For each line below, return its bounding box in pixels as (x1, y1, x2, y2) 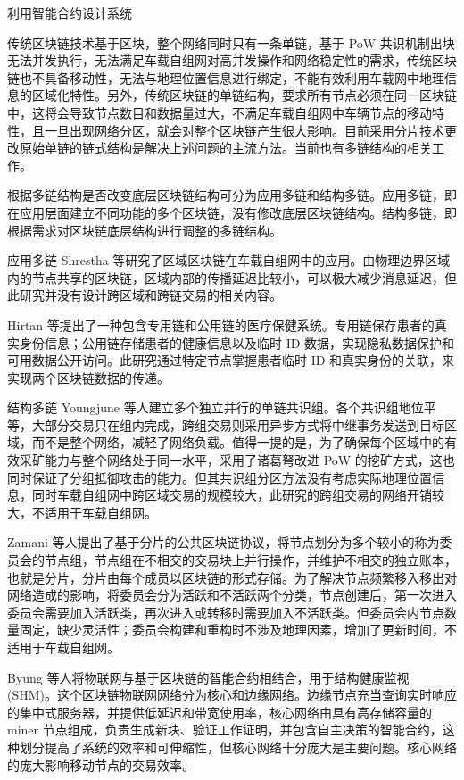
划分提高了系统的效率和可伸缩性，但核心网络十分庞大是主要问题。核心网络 (19, 737, 457, 756)
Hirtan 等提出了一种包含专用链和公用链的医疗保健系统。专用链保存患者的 (7, 315, 435, 334)
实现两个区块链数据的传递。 (7, 368, 170, 386)
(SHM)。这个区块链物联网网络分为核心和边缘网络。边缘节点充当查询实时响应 (7, 685, 458, 704)
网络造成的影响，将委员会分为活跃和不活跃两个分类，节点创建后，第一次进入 (7, 585, 457, 604)
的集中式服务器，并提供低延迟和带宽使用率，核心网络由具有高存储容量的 (7, 702, 432, 721)
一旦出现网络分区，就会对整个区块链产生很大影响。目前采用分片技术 (44, 120, 444, 139)
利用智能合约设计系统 (7, 4, 132, 21)
